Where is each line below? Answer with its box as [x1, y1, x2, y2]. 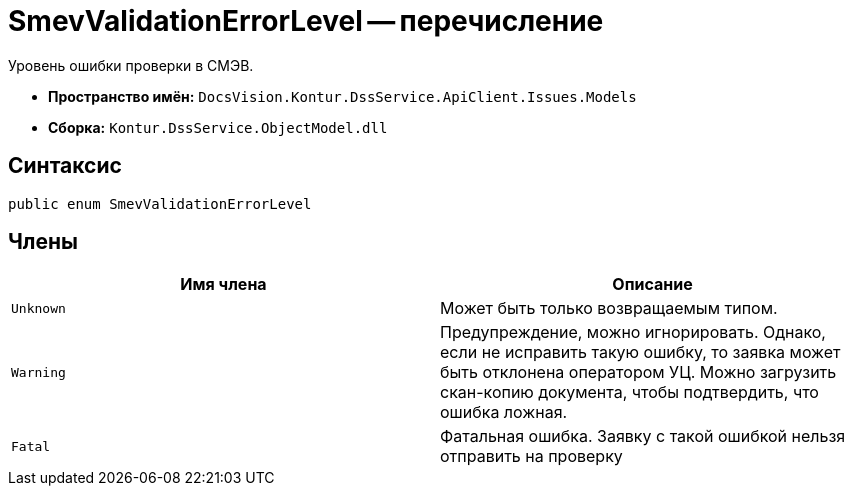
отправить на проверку [440, 446, 623, 467]
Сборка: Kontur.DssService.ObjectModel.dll [48, 118, 388, 136]
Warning [11, 364, 66, 380]
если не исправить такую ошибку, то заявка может [440, 342, 841, 363]
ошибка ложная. [440, 402, 568, 423]
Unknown [11, 300, 66, 316]
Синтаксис [8, 153, 122, 179]
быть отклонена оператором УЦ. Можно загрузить [440, 362, 837, 383]
